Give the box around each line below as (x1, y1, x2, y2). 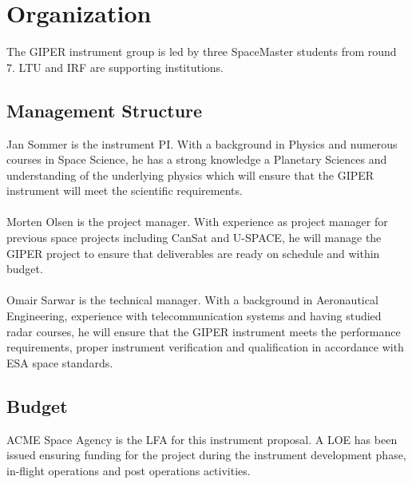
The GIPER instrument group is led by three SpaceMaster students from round (6, 43, 397, 60)
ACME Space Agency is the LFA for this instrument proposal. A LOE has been (6, 430, 398, 447)
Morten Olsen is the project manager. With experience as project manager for (6, 213, 388, 230)
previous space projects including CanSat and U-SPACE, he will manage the (6, 229, 382, 246)
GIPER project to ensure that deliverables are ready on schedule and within (6, 244, 380, 261)
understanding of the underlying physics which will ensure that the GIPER (6, 166, 374, 183)
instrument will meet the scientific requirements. (6, 182, 243, 199)
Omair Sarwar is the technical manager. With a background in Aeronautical (6, 292, 378, 308)
